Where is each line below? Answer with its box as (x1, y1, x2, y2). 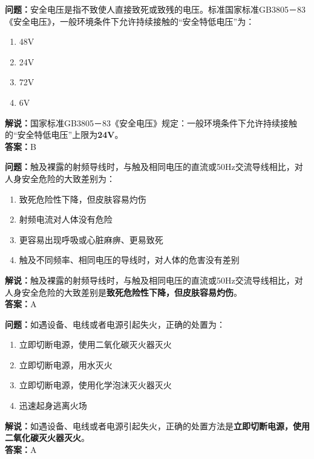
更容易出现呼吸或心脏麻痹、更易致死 (19, 233, 163, 246)
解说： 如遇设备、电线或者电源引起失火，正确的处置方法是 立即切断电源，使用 (5, 419, 310, 432)
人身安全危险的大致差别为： (5, 172, 115, 184)
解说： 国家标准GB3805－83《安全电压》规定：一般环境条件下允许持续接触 (5, 116, 297, 129)
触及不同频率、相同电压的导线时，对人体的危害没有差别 (19, 253, 240, 266)
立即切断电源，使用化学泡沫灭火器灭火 (19, 379, 172, 391)
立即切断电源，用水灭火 (19, 358, 113, 371)
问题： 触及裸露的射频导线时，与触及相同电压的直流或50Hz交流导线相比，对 (5, 160, 303, 173)
